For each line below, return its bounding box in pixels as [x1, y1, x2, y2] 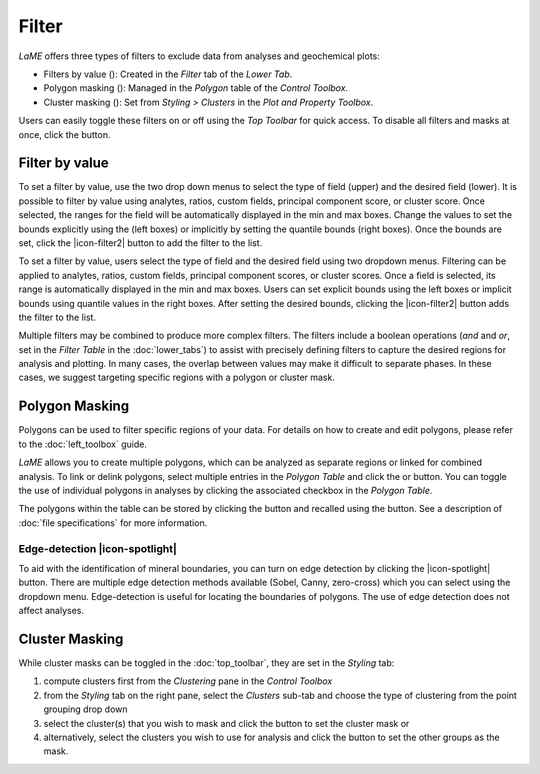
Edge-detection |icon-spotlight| [18, 541, 177, 555]
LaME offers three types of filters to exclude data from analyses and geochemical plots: [18, 50, 380, 62]
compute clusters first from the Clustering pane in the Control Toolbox [43, 675, 333, 687]
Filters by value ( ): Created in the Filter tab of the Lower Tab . [43, 68, 293, 80]
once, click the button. [18, 128, 111, 140]
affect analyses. [18, 605, 85, 617]
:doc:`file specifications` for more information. [18, 516, 208, 529]
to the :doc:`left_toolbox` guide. [18, 438, 147, 450]
